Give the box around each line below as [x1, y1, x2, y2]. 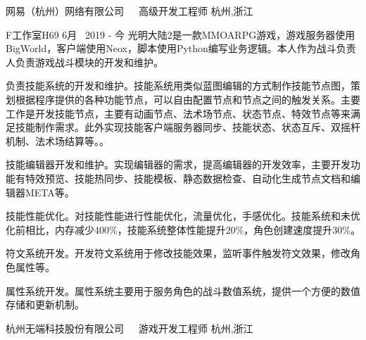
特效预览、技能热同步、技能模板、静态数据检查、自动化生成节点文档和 [25, 170, 351, 185]
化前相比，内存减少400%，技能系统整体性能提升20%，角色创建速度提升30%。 [6, 222, 360, 237]
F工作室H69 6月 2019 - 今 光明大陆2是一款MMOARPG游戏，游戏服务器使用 [6, 27, 355, 42]
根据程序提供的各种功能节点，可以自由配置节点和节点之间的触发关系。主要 [15, 92, 360, 106]
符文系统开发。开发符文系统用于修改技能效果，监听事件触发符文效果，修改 [6, 246, 351, 260]
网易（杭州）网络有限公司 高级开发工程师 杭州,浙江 [6, 4, 253, 18]
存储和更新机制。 [6, 297, 84, 312]
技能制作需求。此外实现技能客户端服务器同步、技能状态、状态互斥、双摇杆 [15, 120, 360, 134]
